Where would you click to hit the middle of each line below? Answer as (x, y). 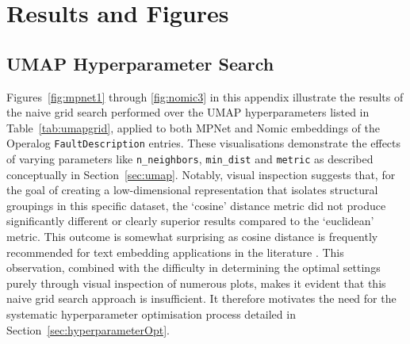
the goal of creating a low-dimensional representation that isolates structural (192, 190)
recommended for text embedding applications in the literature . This (175, 252)
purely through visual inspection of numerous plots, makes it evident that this (196, 283)
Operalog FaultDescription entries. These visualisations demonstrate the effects (204, 143)
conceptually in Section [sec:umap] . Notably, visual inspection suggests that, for (201, 174)
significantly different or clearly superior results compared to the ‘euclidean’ (190, 221)
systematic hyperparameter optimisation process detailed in (151, 314)
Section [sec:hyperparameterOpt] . (88, 329)
